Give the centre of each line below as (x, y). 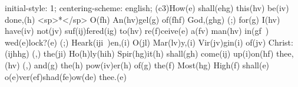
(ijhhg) (17, 53)
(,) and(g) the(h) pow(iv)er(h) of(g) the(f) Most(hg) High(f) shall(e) (146, 65)
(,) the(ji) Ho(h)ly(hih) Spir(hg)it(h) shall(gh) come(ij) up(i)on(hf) (153, 53)
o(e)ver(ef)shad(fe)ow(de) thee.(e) (66, 76)
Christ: (281, 42)
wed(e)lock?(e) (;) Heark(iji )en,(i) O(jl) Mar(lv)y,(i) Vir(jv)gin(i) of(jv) (135, 42)
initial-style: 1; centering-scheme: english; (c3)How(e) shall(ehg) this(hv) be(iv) (147, 8)
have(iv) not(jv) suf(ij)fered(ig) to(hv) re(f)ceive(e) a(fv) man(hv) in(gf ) (137, 31)
